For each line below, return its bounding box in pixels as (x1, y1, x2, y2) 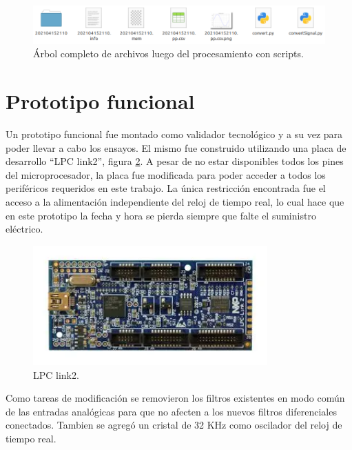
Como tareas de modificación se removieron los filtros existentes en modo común (6, 391, 345, 405)
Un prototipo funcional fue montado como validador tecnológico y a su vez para (6, 126, 343, 141)
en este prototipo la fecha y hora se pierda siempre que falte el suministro (6, 208, 316, 222)
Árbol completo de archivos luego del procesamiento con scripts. (33, 46, 304, 61)
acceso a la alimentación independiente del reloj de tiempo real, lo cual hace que (6, 194, 344, 208)
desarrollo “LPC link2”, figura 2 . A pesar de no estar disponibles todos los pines (6, 154, 344, 168)
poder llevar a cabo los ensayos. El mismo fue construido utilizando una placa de (6, 140, 346, 155)
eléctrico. (6, 222, 43, 236)
